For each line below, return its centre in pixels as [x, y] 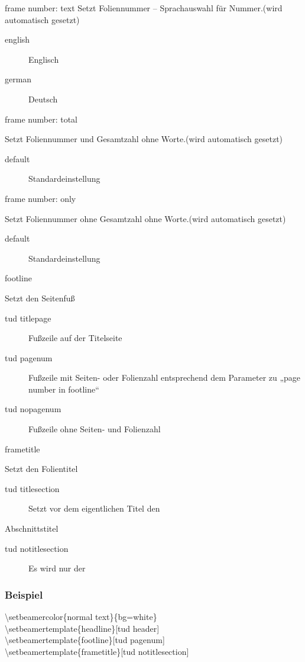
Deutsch [43, 99]
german [18, 79]
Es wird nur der [57, 568]
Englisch [44, 59]
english [17, 39]
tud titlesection [32, 488]
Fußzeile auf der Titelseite [75, 338]
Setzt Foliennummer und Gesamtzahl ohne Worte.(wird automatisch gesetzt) [144, 139]
